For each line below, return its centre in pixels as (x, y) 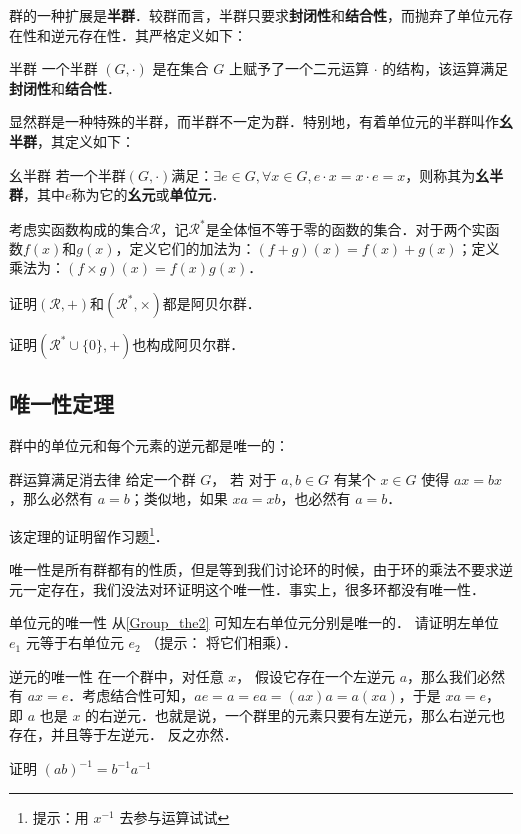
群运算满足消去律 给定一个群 (102, 478)
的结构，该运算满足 (445, 68)
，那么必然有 (51, 498)
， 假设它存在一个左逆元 (316, 675)
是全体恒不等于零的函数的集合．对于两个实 (345, 228)
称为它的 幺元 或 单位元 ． (148, 194)
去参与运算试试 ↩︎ (174, 816)
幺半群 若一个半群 (67, 174)
